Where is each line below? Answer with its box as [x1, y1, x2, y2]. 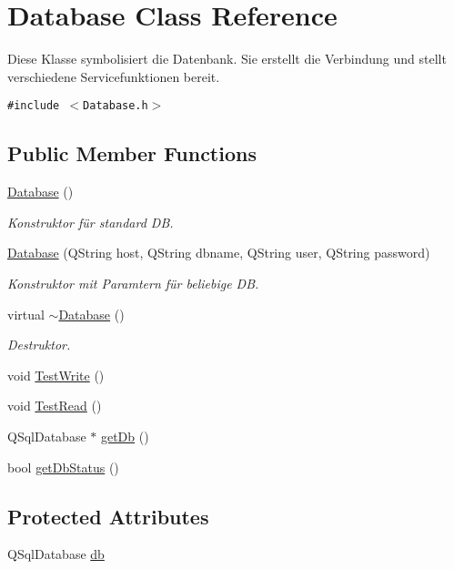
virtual [7, 304, 45, 323]
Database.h [83, 99, 148, 113]
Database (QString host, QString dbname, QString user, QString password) [7, 243, 430, 262]
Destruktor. [7, 335, 71, 354]
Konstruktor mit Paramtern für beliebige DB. [7, 273, 259, 292]
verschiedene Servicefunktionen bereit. [7, 66, 220, 86]
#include [7, 99, 60, 113]
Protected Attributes [7, 502, 209, 530]
